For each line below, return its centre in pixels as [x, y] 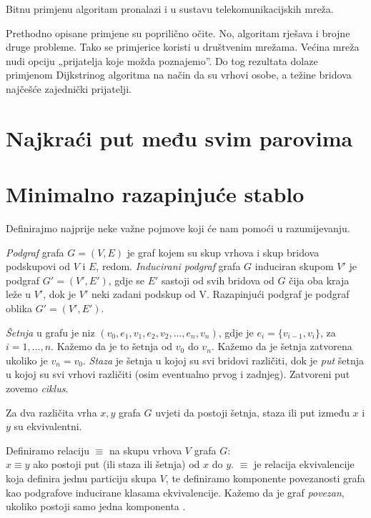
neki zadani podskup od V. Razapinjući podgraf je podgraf [220, 294]
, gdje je [236, 332]
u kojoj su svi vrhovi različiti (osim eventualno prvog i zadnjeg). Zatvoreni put [178, 374]
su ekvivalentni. [48, 426]
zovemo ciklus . [37, 388]
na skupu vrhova [145, 450]
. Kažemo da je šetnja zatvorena [282, 346]
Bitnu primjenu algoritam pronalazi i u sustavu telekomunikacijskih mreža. [170, 9]
